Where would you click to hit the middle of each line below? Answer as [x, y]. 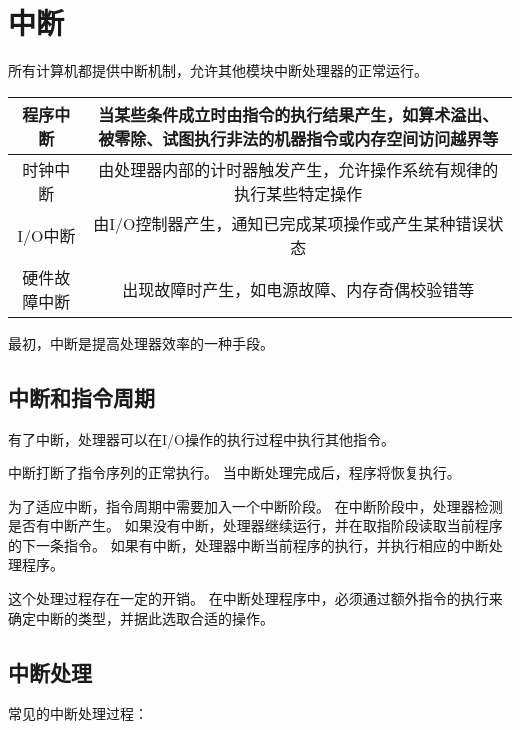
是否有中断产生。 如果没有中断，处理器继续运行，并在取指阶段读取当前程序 [255, 525]
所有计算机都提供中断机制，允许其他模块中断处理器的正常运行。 [218, 70]
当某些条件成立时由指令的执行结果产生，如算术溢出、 [298, 114]
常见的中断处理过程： [78, 713]
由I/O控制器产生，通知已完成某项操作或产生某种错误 [290, 223]
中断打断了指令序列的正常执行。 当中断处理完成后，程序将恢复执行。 [234, 472]
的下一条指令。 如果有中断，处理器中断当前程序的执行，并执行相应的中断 [248, 544]
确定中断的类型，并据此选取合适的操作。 [141, 617]
